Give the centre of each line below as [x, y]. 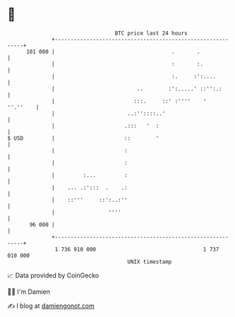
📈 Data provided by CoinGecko [53, 275]
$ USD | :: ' [83, 138]
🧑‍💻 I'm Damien [29, 292]
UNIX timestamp [150, 262]
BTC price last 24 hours [151, 33]
